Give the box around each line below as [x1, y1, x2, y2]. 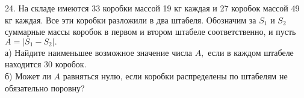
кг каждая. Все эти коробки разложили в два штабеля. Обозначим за [5, 13, 256, 26]
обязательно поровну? [5, 81, 85, 94]
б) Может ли [5, 69, 51, 82]
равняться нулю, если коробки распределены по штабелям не [63, 69, 288, 82]
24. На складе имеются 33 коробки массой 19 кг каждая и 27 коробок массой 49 [5, 2, 300, 14]
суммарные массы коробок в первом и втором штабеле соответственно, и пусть [5, 25, 296, 38]
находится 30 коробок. [5, 58, 87, 70]
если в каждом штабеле [208, 46, 294, 58]
